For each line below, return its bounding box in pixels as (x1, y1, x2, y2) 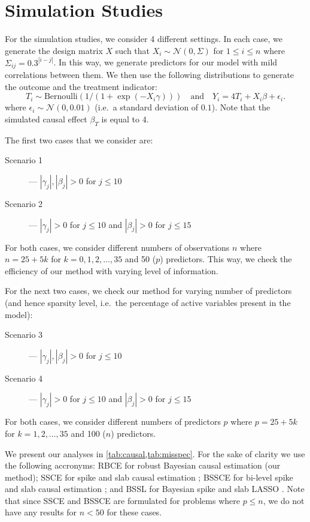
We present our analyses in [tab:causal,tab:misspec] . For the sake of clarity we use (5, 447, 305, 460)
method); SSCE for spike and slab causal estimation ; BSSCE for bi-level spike (5, 470, 293, 483)
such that (115, 44, 150, 56)
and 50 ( (124, 253, 156, 265)
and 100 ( (71, 427, 106, 439)
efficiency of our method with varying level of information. (5, 264, 218, 277)
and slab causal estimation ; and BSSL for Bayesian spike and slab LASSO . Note (5, 482, 305, 495)
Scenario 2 (5, 197, 43, 209)
